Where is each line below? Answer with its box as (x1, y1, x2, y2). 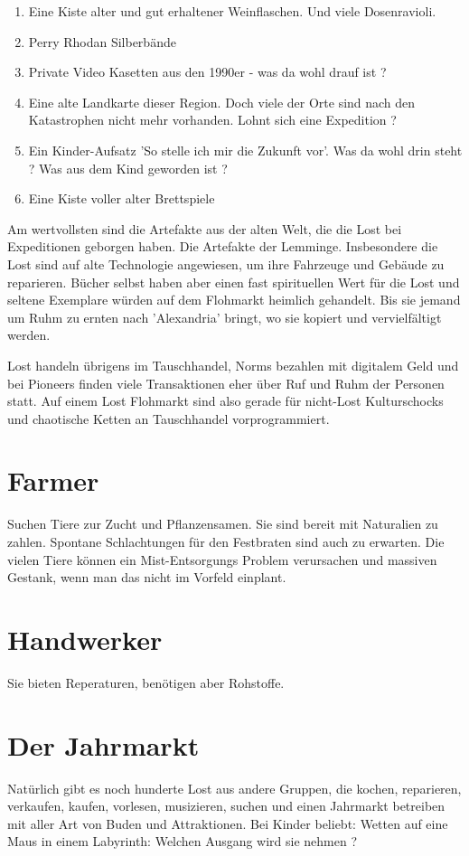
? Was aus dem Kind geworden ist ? (28, 158, 228, 177)
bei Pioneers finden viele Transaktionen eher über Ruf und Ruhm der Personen (7, 373, 445, 392)
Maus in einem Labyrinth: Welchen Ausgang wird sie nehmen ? (7, 832, 358, 851)
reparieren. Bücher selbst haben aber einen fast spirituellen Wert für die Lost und (7, 272, 460, 291)
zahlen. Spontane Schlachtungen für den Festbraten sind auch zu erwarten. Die (7, 532, 445, 550)
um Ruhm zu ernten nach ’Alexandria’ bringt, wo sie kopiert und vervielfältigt (7, 307, 442, 326)
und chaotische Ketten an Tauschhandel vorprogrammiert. (7, 409, 330, 428)
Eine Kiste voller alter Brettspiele (28, 189, 215, 208)
